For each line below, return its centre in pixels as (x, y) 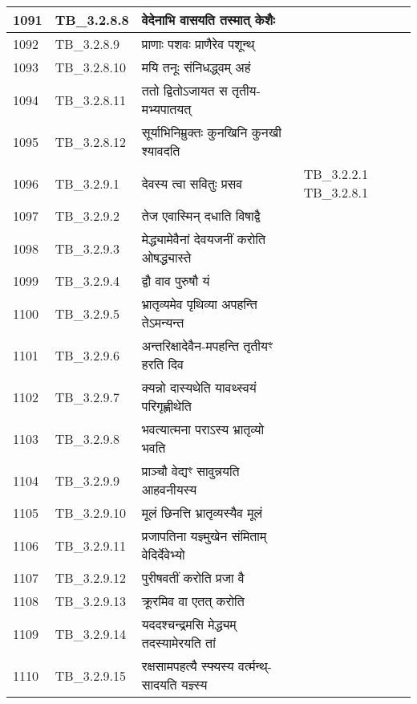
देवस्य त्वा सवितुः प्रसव (192, 183)
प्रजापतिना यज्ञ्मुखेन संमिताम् (204, 536)
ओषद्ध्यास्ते (166, 257)
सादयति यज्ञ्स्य (174, 684)
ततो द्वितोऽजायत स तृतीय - (201, 90)
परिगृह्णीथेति (166, 406)
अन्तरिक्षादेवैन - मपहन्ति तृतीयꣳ (207, 346)
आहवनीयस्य (169, 489)
